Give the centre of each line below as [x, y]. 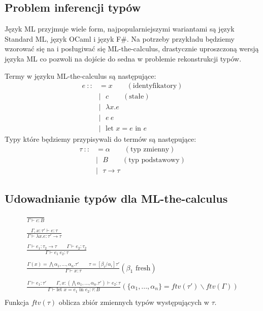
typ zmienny [150, 149]
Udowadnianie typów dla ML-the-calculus [116, 198]
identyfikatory [155, 86]
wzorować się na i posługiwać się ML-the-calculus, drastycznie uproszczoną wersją [132, 49]
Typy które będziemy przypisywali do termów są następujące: [101, 139]
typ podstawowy [154, 160]
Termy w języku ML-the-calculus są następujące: [80, 75]
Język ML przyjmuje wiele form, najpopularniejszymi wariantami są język [120, 29]
